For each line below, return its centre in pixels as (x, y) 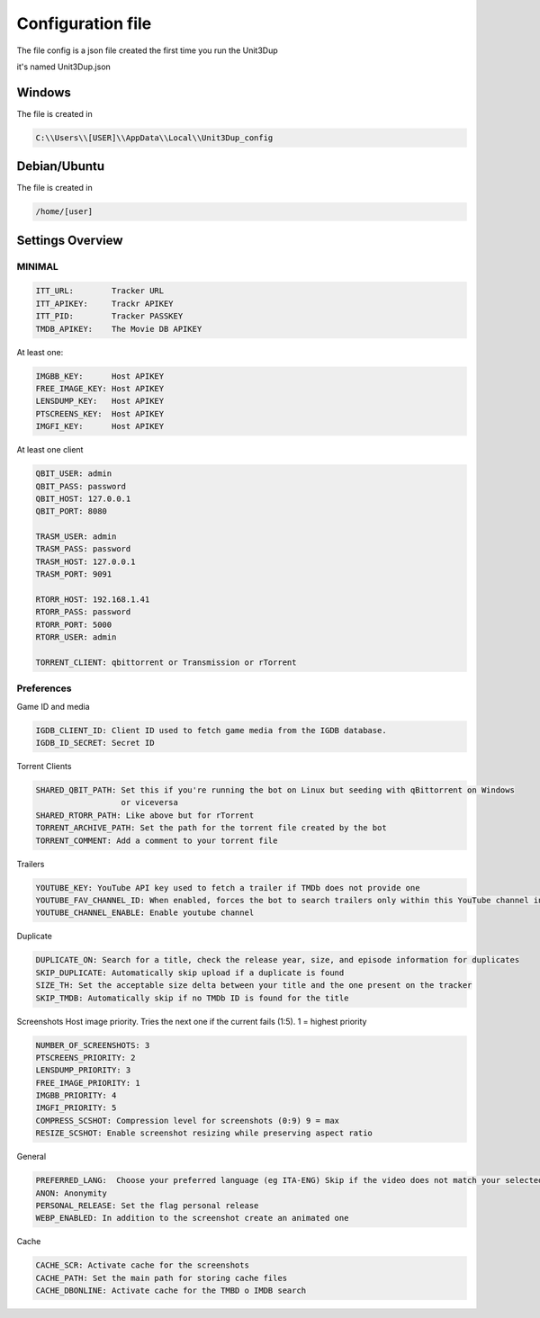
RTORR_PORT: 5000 (74, 624)
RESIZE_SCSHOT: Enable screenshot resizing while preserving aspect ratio (204, 1133)
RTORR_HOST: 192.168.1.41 (93, 600)
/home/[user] (64, 212)
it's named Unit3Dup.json (64, 67)
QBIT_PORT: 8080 (72, 511)
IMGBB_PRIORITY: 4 (76, 1096)
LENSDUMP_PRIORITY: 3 (83, 1070)
